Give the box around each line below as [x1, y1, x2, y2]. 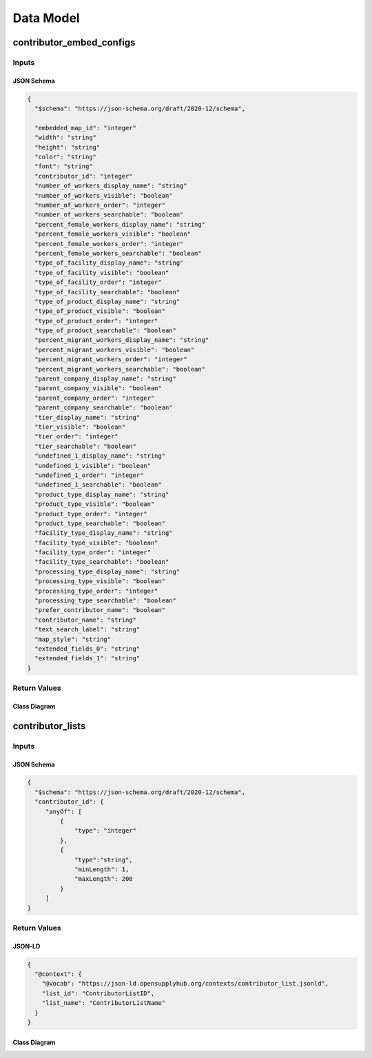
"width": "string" [34, 134, 96, 141]
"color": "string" [34, 153, 96, 161]
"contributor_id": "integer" [34, 172, 134, 180]
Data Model [12, 10, 80, 26]
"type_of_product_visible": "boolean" [34, 307, 165, 315]
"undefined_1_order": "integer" [34, 471, 144, 479]
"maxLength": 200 [74, 875, 134, 883]
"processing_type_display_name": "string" [34, 567, 180, 576]
